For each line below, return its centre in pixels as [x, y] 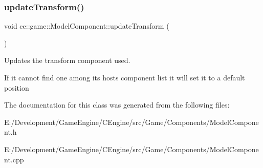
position [17, 87]
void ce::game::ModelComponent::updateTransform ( [87, 26]
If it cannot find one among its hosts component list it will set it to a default [125, 77]
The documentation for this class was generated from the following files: [117, 105]
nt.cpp [14, 159]
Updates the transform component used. [67, 60]
